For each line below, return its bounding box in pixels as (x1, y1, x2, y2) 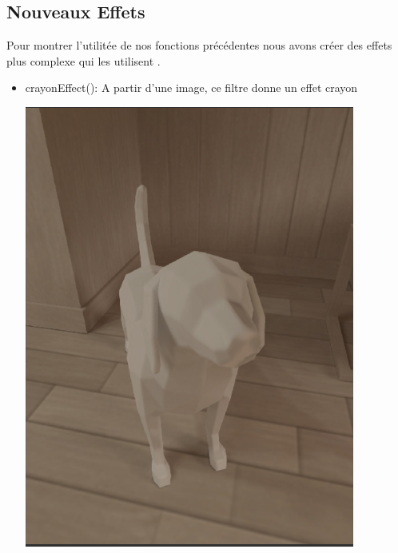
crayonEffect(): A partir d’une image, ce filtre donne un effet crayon (25, 79, 358, 96)
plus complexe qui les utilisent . (6, 52, 161, 69)
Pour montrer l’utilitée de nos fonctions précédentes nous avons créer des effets (6, 37, 392, 54)
